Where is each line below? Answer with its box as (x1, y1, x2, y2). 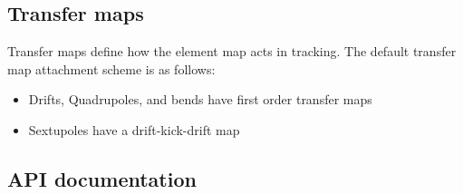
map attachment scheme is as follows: (7, 59, 216, 78)
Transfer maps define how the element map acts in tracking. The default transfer (7, 42, 457, 61)
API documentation (7, 164, 197, 192)
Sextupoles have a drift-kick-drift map (28, 120, 240, 139)
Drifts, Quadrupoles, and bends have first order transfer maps (28, 90, 372, 109)
